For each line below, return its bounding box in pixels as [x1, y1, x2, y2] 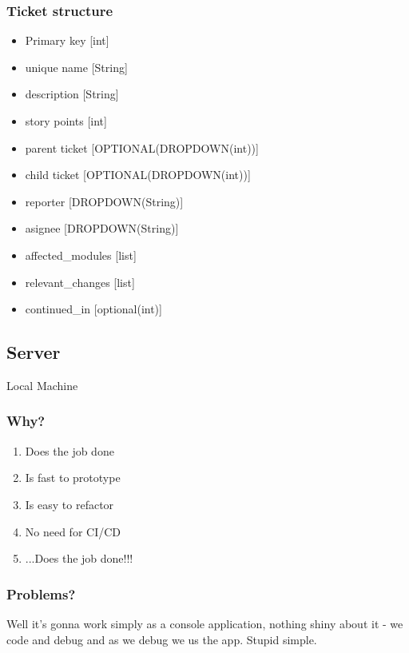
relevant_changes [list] [25, 273, 135, 290]
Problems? [6, 583, 76, 603]
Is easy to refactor [25, 496, 114, 512]
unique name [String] [25, 58, 128, 75]
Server [6, 340, 61, 364]
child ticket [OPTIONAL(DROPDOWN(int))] [25, 166, 251, 183]
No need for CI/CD [25, 523, 121, 540]
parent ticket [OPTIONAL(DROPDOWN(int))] [25, 139, 259, 156]
